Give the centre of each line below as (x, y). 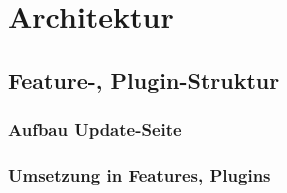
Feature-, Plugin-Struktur (144, 79)
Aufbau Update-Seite (95, 129)
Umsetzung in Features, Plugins (139, 174)
